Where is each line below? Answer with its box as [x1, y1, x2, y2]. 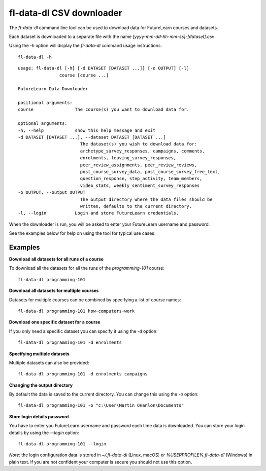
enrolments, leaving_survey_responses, [80, 155, 177, 161]
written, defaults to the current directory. [80, 203, 192, 209]
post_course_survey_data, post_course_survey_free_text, [80, 169, 221, 175]
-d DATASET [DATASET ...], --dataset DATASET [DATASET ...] [18, 135, 166, 140]
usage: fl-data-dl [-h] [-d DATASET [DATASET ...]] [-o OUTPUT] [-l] [18, 66, 190, 71]
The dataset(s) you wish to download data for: [80, 141, 197, 147]
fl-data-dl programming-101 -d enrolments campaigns [18, 371, 148, 377]
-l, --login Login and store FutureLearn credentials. [18, 210, 179, 216]
